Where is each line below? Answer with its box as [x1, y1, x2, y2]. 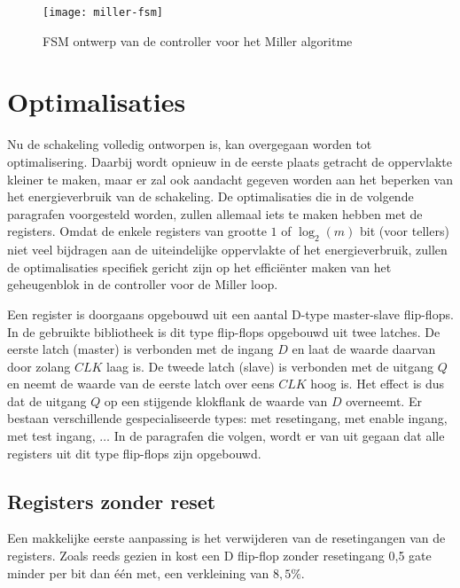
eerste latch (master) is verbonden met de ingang [7, 340, 274, 358]
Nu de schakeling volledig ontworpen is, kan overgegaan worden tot [7, 135, 372, 153]
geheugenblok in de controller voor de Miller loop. [7, 275, 278, 294]
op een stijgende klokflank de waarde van [104, 391, 328, 410]
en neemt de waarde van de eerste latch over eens [7, 374, 275, 393]
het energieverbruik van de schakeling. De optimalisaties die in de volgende [7, 187, 414, 206]
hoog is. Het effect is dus [310, 374, 445, 393]
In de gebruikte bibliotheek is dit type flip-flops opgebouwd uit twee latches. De [7, 322, 441, 341]
